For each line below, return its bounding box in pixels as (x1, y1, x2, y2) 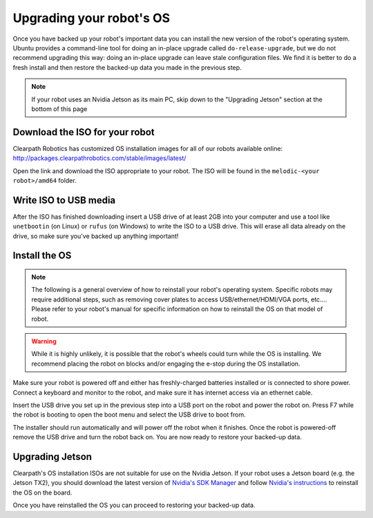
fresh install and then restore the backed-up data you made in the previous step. (12, 63, 242, 72)
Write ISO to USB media (12, 194, 116, 206)
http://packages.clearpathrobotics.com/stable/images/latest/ (12, 154, 186, 162)
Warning (31, 337, 57, 346)
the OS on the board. (12, 488, 73, 497)
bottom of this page (31, 104, 88, 113)
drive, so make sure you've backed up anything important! (12, 232, 179, 240)
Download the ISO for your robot (12, 126, 155, 138)
